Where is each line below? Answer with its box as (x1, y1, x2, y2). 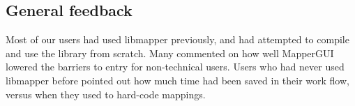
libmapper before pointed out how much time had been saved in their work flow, (6, 73, 349, 87)
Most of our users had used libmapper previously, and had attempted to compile (6, 32, 349, 47)
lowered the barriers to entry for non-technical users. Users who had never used (6, 59, 345, 74)
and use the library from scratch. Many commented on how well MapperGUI (6, 45, 334, 60)
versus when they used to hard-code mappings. (6, 86, 206, 101)
